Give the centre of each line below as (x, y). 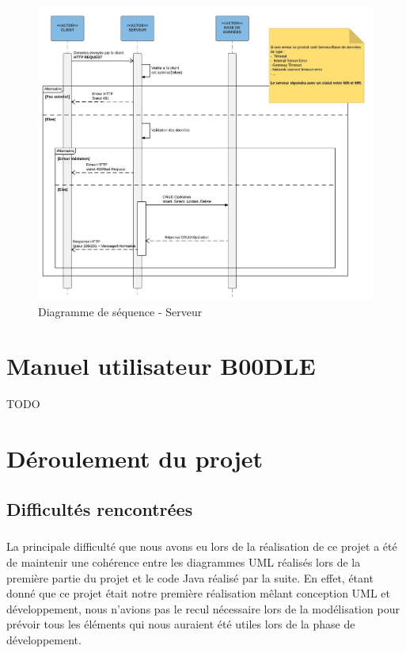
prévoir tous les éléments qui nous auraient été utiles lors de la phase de (181, 624)
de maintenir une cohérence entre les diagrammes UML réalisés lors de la (184, 561)
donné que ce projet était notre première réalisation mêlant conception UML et (199, 593)
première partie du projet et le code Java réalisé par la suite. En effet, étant (190, 577)
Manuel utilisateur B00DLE (161, 366)
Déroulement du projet (135, 458)
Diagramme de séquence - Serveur (120, 311)
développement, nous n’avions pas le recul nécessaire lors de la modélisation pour (203, 608)
